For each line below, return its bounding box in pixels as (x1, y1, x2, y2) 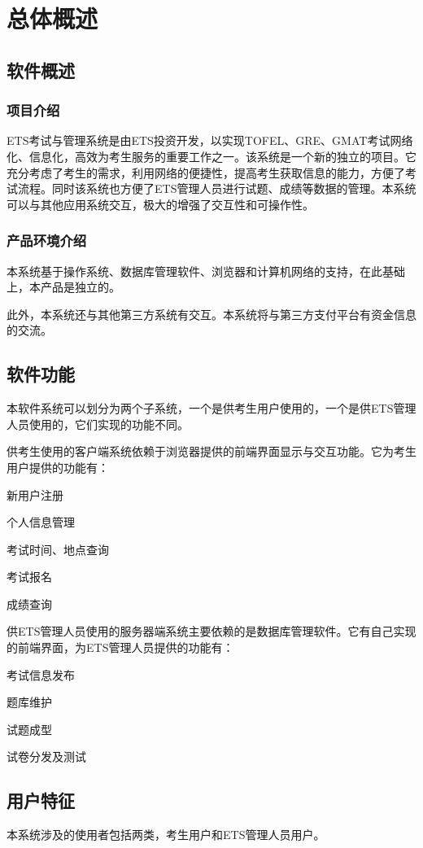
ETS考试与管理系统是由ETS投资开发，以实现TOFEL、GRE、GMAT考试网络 (7, 132, 413, 149)
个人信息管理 (7, 514, 75, 531)
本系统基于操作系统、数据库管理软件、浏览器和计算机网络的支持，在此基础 (7, 262, 405, 279)
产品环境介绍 (7, 230, 87, 251)
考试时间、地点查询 (7, 540, 109, 557)
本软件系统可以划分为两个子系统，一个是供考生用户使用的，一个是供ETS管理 (7, 400, 416, 417)
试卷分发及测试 (7, 748, 86, 765)
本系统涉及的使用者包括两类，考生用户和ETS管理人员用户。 (7, 826, 325, 843)
